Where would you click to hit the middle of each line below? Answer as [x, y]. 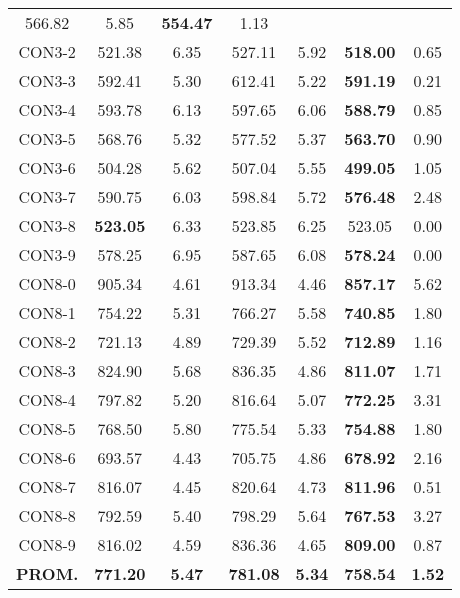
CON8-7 [47, 486]
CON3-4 [47, 109]
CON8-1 [47, 312]
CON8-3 [47, 370]
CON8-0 [47, 283]
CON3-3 [47, 80]
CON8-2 [47, 341]
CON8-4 [47, 399]
